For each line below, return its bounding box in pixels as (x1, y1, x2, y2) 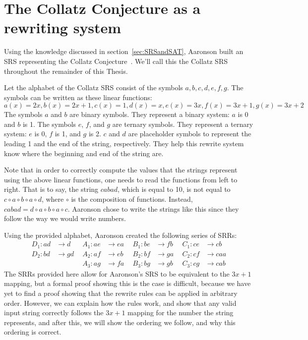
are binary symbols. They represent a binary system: (69, 109, 230, 119)
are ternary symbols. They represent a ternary (112, 118, 253, 129)
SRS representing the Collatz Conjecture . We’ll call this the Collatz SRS (4, 56, 228, 66)
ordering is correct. (4, 327, 62, 337)
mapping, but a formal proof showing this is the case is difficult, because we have (4, 278, 251, 288)
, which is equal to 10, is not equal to (117, 184, 231, 194)
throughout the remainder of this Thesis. (4, 65, 128, 76)
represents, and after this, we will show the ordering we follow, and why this (4, 317, 236, 327)
